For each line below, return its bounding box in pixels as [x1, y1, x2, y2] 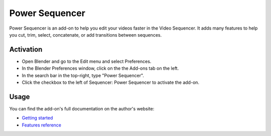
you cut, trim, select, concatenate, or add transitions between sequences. [9, 32, 162, 38]
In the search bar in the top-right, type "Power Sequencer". [22, 72, 144, 78]
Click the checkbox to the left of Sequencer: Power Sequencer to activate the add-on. [22, 79, 200, 85]
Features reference [22, 122, 62, 128]
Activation [9, 45, 43, 54]
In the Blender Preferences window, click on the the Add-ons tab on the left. [22, 65, 179, 71]
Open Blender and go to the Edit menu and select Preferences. [22, 58, 152, 64]
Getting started [22, 115, 53, 121]
